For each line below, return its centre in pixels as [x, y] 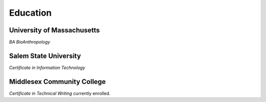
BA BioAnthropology [30, 42]
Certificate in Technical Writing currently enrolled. [60, 93]
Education [30, 13]
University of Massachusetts [54, 30]
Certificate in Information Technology [47, 67]
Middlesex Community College [57, 82]
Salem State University [45, 56]
